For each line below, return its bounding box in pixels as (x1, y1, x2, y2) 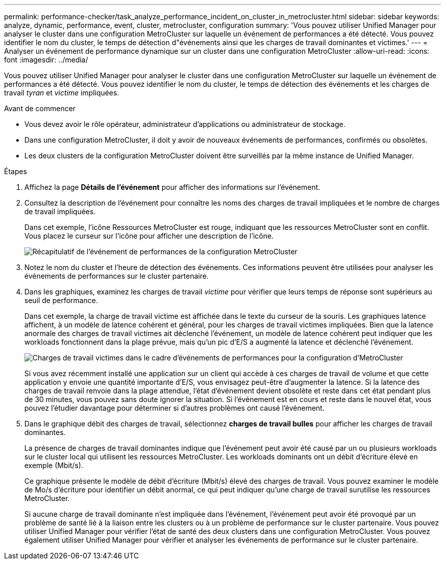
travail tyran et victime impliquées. (4, 88, 119, 97)
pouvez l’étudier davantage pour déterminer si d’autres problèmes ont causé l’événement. (24, 404, 325, 412)
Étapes (4, 167, 27, 176)
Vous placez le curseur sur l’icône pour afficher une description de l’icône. (24, 231, 274, 240)
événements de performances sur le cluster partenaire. (24, 272, 209, 280)
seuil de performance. (24, 296, 98, 305)
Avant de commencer (4, 104, 76, 113)
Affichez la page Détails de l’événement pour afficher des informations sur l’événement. (24, 183, 321, 191)
